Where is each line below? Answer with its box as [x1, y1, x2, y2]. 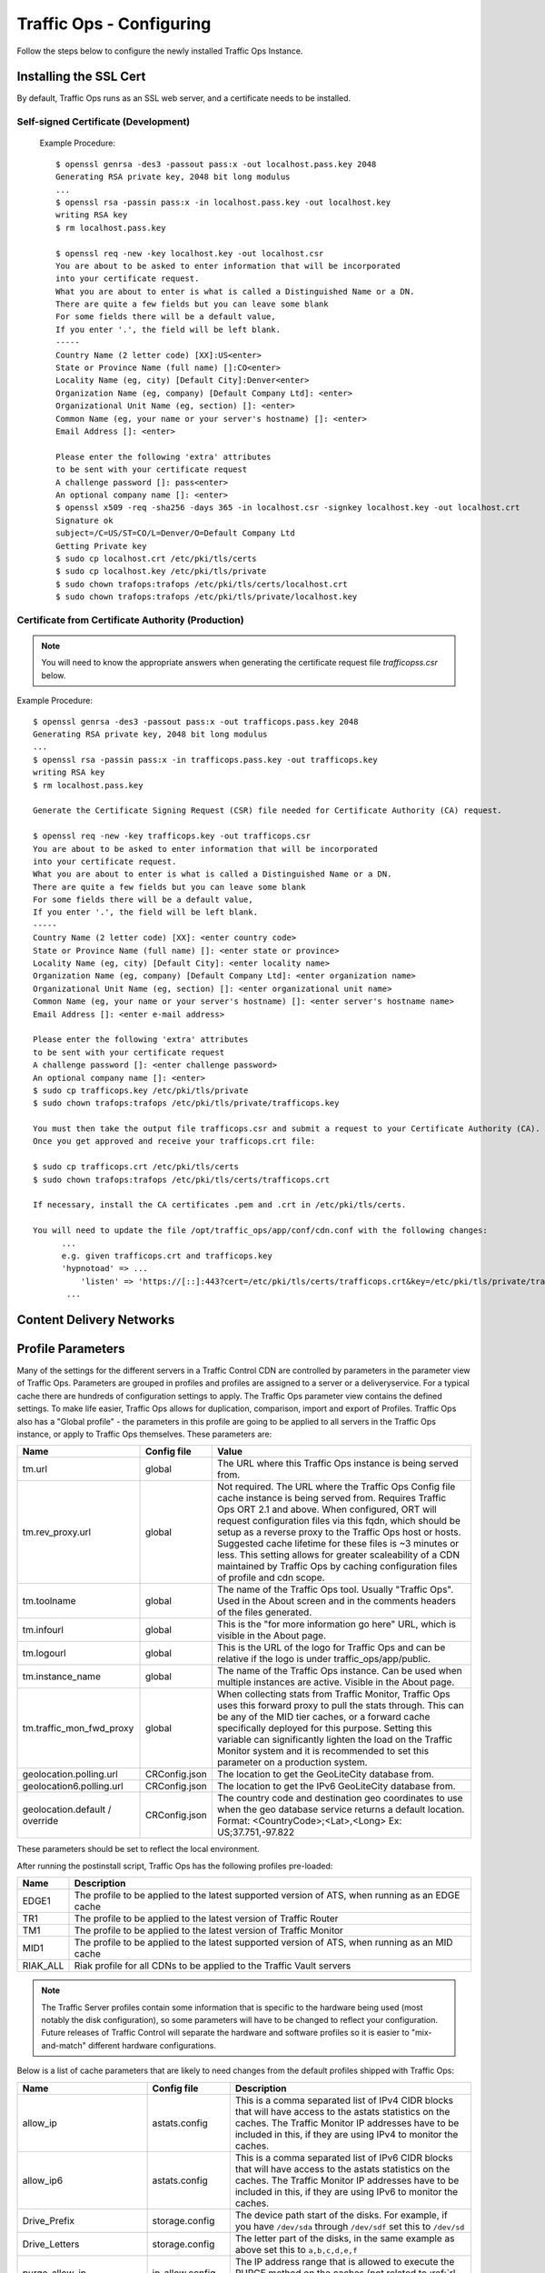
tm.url [22, 1463, 48, 1476]
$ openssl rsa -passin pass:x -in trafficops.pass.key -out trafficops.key [33, 755, 378, 765]
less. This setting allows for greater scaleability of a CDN [216, 1548, 461, 1561]
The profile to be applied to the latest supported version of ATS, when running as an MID [74, 1937, 453, 1949]
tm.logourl [22, 1647, 67, 1659]
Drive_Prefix [22, 2214, 75, 2227]
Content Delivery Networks [16, 1312, 175, 1327]
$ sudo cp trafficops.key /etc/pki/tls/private [33, 1085, 249, 1096]
